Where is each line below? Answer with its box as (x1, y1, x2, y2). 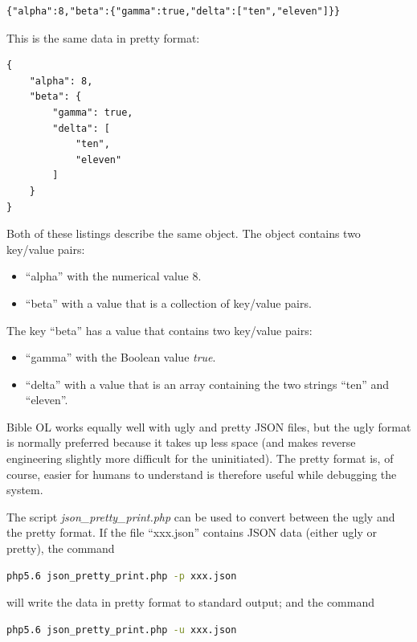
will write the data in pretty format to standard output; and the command (6, 594, 374, 611)
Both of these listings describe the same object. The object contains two (6, 225, 361, 242)
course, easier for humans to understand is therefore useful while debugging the (6, 465, 397, 482)
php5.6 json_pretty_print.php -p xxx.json (6, 570, 237, 582)
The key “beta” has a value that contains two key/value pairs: (6, 321, 313, 338)
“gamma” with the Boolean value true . (25, 349, 216, 366)
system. (6, 481, 43, 498)
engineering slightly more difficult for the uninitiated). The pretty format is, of (6, 450, 394, 467)
